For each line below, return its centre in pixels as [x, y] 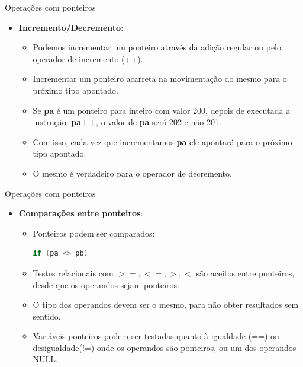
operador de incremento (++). [88, 58]
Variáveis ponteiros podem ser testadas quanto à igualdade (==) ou [156, 336]
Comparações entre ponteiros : [81, 213]
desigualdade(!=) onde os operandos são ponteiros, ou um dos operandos [165, 347]
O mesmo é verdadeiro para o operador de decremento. [132, 173]
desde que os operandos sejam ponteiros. [106, 284]
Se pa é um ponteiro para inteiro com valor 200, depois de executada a [162, 110]
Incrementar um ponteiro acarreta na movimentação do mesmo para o [160, 79]
